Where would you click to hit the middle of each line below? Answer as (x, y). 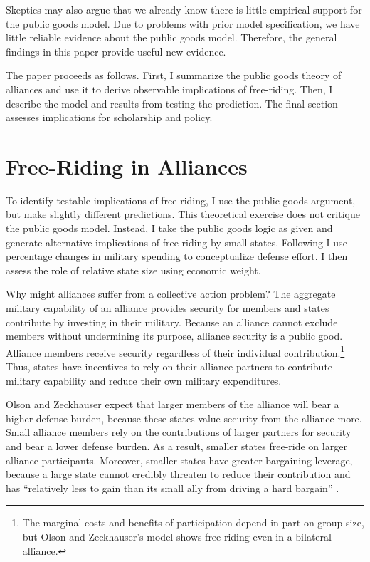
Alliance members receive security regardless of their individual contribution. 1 (175, 351)
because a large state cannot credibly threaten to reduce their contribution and (178, 474)
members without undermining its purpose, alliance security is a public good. (174, 336)
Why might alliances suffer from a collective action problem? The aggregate (171, 294)
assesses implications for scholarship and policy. (109, 117)
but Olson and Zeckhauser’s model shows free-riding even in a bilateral (177, 536)
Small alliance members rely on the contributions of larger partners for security (179, 432)
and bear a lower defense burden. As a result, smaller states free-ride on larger (176, 446)
